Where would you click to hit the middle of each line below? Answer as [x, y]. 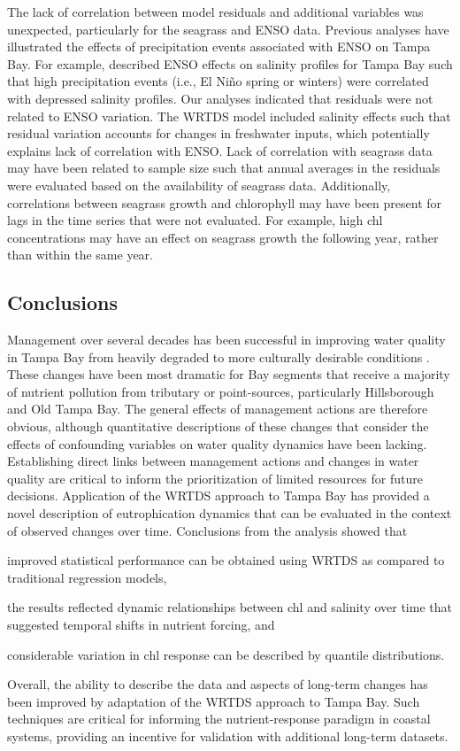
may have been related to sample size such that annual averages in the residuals [224, 168]
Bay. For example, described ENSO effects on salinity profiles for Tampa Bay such [230, 63]
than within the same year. [80, 255]
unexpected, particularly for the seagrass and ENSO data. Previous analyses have [228, 29]
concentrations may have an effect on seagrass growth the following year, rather [223, 237]
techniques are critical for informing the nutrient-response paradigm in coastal [219, 719]
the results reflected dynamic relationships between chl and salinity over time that [230, 607]
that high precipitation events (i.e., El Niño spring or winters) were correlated [218, 81]
